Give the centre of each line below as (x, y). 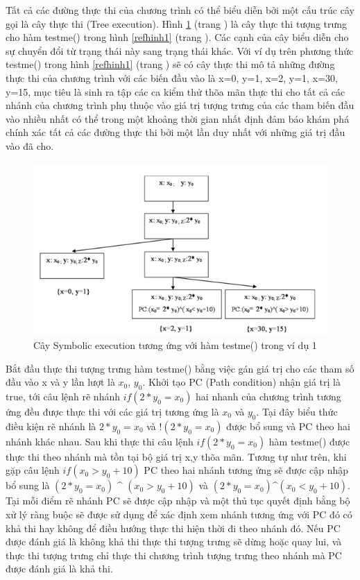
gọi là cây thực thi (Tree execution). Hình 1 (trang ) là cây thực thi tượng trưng (177, 23)
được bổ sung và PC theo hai (288, 426)
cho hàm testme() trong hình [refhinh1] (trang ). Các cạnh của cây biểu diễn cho (177, 37)
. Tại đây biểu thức (297, 411)
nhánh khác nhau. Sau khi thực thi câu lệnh (100, 441)
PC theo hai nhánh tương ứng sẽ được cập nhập (246, 470)
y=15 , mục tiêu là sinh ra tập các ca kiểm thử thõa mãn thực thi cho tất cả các (175, 91)
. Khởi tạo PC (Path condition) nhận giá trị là (241, 382)
